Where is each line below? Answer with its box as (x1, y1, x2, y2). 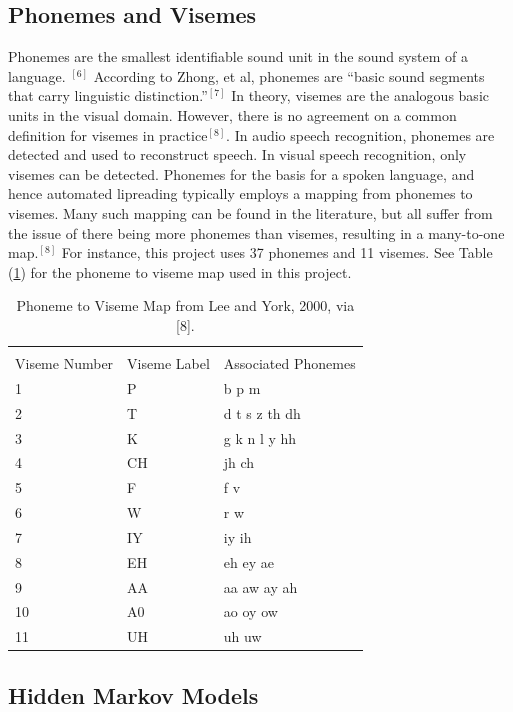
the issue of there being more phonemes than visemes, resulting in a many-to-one (8, 222, 505, 243)
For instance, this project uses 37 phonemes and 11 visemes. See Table (61, 242, 493, 263)
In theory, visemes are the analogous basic (231, 85, 489, 106)
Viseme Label (127, 353, 210, 374)
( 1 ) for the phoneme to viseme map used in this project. (8, 261, 352, 282)
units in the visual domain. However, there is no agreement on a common (8, 104, 457, 125)
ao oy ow (223, 601, 278, 622)
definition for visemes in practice (8, 124, 208, 145)
